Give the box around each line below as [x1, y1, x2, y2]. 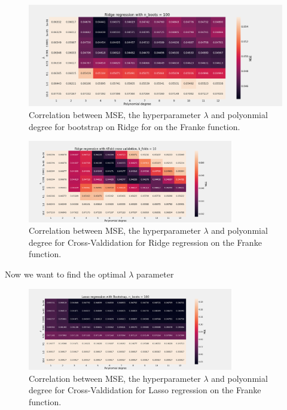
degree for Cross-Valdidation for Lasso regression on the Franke [29, 384, 261, 396]
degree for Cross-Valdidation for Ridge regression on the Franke [29, 236, 262, 248]
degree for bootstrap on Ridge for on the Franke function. [29, 120, 240, 132]
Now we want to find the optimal [5, 267, 126, 280]
